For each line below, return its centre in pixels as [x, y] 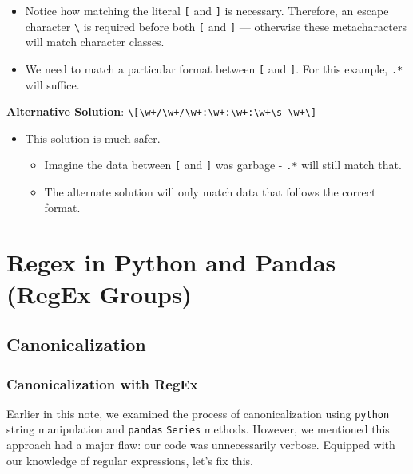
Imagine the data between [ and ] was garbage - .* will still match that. [223, 165]
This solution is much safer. [93, 138]
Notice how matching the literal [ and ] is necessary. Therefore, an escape [207, 10]
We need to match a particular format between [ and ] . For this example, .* [214, 68]
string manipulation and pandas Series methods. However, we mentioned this [198, 429]
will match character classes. [95, 42]
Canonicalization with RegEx [102, 383]
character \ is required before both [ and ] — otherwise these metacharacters [216, 26]
